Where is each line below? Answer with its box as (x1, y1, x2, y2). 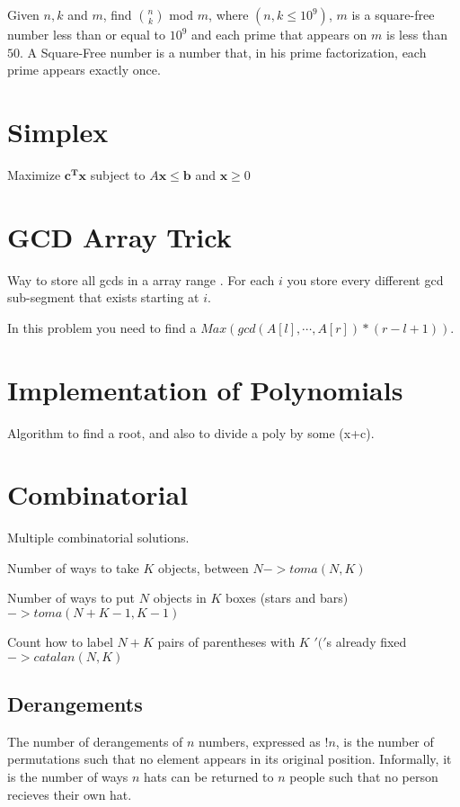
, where (208, 5, 249, 23)
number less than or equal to (7, 25, 166, 43)
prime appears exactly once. (7, 60, 161, 79)
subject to (90, 165, 146, 184)
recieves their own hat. (7, 785, 132, 803)
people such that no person (289, 767, 438, 786)
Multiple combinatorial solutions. (7, 528, 190, 547)
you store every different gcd (287, 270, 444, 289)
